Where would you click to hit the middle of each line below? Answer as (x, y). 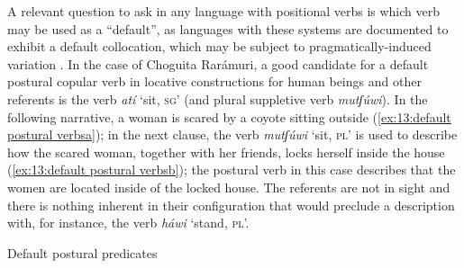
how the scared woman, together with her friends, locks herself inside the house (226, 152)
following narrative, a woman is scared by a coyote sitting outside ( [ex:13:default (229, 116)
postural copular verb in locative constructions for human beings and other (214, 81)
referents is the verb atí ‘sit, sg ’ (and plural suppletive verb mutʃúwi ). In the (218, 98)
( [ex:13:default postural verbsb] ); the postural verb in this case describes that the (232, 170)
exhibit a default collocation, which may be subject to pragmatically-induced (219, 46)
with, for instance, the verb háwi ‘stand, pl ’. (128, 223)
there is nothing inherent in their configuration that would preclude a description (231, 205)
